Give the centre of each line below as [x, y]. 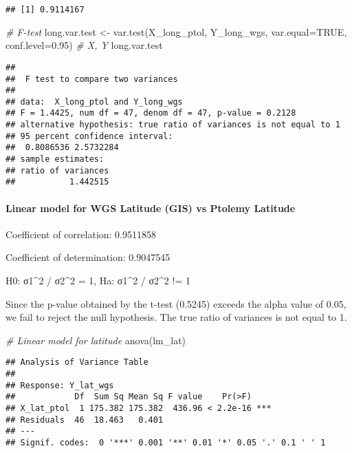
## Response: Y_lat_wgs [60, 385]
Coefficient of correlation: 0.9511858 [81, 234]
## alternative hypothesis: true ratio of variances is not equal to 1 [173, 125]
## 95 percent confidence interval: [89, 136]
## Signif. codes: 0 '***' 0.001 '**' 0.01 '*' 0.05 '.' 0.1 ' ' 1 [166, 443]
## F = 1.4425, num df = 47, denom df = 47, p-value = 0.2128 [151, 113]
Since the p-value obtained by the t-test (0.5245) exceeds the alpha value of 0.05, [176, 303]
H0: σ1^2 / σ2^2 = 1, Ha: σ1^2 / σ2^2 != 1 [98, 281]
